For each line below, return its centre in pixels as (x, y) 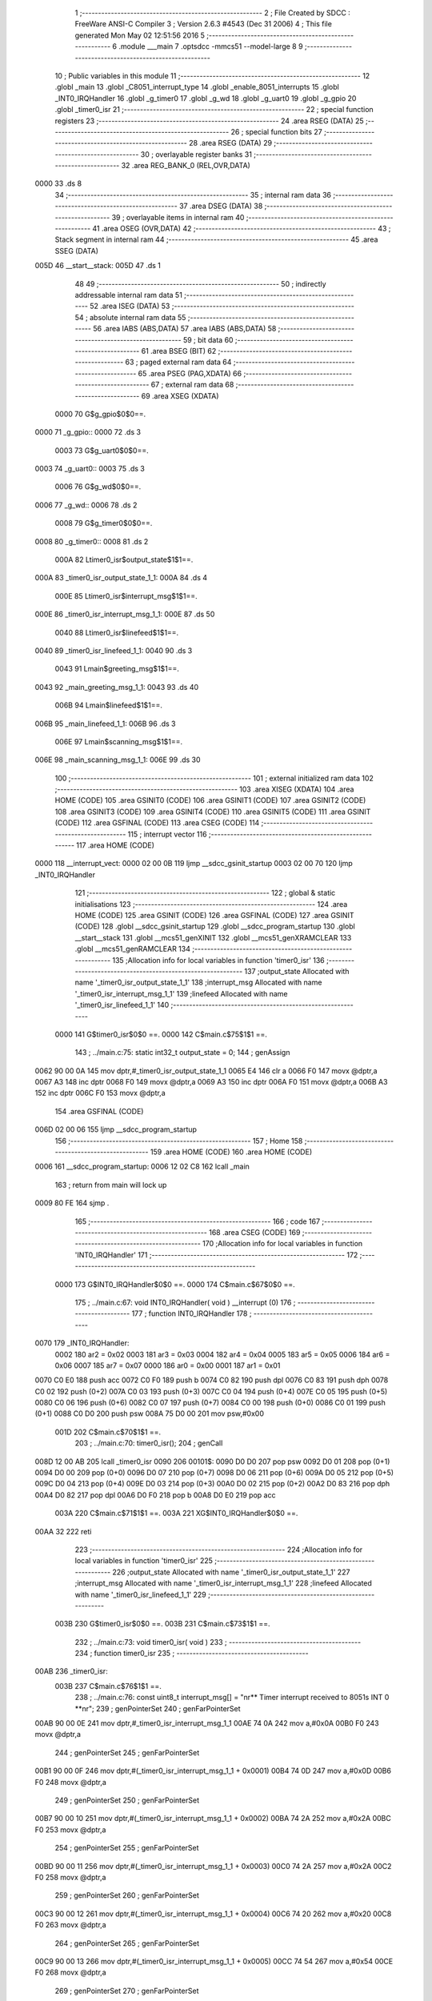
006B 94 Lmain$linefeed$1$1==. (109, 705)
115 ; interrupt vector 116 (167, 834)
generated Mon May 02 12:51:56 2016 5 (140, 35)
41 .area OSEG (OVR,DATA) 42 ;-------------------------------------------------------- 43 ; (242, 229)
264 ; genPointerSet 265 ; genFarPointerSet (127, 1943)
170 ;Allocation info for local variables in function (283, 1244)
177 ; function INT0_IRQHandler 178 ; (192, 1313)
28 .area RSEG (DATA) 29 (230, 143)
